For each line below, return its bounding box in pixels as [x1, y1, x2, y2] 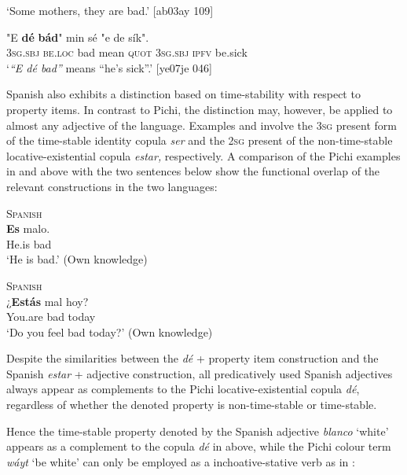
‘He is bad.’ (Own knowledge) [6, 251, 148, 267]
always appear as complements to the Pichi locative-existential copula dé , [6, 381, 360, 397]
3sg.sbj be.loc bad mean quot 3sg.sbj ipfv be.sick [6, 44, 247, 61]
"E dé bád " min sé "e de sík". [6, 28, 149, 45]
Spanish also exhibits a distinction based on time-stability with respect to [6, 86, 361, 102]
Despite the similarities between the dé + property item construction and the [6, 350, 379, 366]
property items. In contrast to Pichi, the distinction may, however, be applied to [6, 101, 393, 117]
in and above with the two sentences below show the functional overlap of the [6, 163, 380, 179]
